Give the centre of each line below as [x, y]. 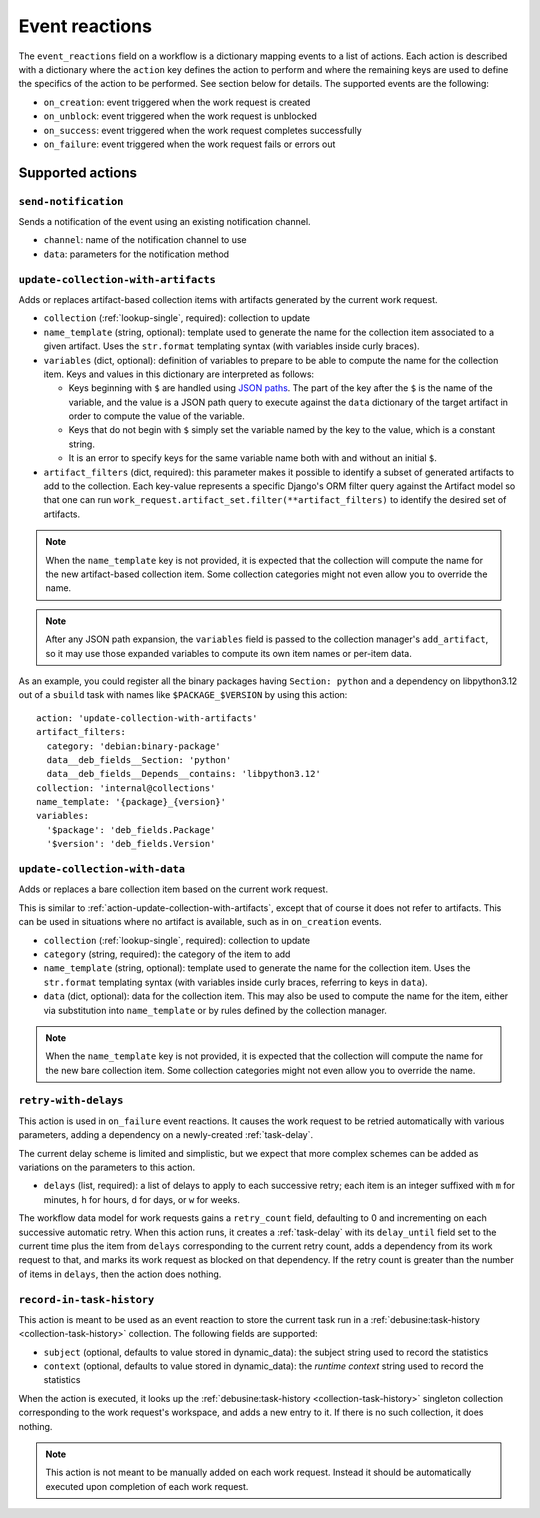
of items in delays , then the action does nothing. [120, 1274]
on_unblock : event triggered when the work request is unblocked [180, 116]
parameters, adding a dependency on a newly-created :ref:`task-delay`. [166, 1135]
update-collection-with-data [101, 869]
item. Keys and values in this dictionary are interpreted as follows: [179, 374]
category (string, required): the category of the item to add [167, 954]
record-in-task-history [86, 1299]
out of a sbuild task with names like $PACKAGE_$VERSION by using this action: [183, 695]
